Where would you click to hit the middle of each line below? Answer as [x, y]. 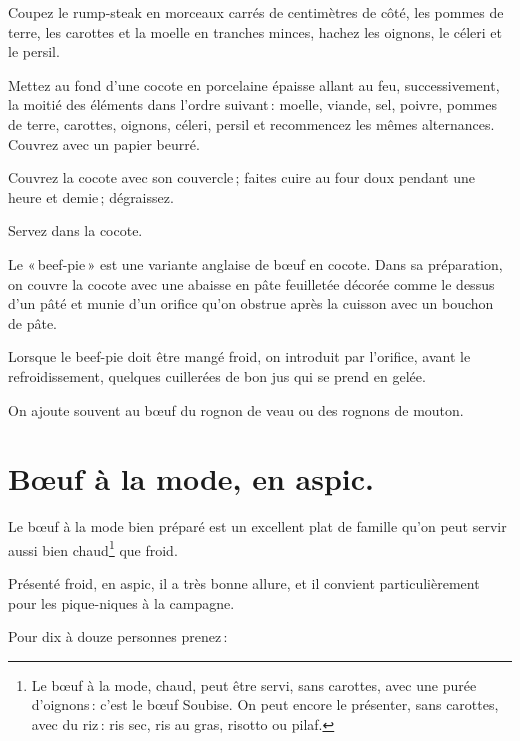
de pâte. [32, 322]
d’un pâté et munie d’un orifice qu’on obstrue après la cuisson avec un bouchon [251, 303]
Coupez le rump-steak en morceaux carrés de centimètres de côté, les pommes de [256, 12]
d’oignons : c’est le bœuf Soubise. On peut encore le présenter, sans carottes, [265, 704]
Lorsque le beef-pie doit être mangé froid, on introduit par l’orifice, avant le [239, 356]
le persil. [34, 51]
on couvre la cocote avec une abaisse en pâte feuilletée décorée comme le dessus [251, 283]
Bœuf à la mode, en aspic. [191, 478]
